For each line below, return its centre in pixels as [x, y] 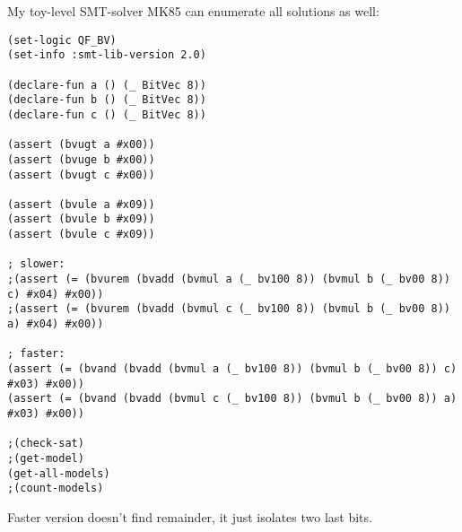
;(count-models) [56, 488]
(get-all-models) [59, 473]
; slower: [36, 264]
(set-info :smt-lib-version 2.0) [107, 55]
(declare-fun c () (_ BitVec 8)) [107, 114]
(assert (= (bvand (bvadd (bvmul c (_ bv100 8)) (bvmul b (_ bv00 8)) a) [232, 399]
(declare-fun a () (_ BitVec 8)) [107, 85]
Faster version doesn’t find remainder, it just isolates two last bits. [190, 516]
